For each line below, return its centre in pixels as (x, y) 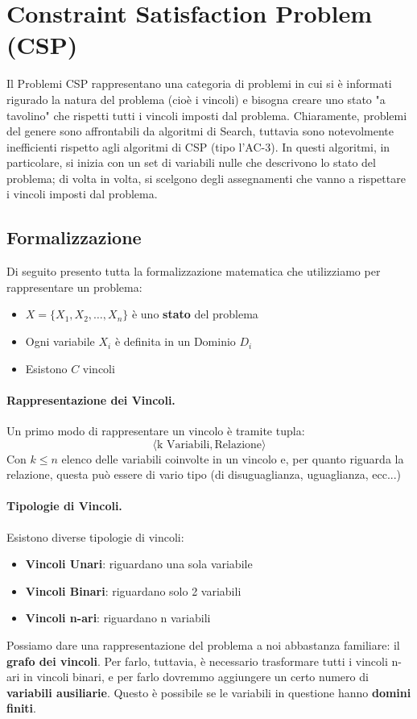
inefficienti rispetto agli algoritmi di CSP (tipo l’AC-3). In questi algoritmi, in (198, 146)
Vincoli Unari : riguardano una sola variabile (139, 564)
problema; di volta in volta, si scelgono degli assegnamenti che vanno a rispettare (206, 178)
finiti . (21, 708)
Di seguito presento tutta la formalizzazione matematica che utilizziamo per (194, 271)
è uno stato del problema (195, 314)
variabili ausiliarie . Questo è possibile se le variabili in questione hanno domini (209, 692)
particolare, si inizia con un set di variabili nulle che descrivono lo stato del (191, 162)
